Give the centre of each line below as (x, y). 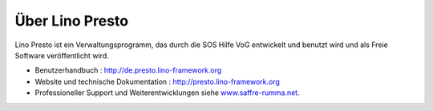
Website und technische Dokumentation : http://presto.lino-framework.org (158, 81)
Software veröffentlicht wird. (62, 55)
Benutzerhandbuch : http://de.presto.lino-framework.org (128, 70)
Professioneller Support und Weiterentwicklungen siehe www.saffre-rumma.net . (167, 93)
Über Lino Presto (71, 21)
